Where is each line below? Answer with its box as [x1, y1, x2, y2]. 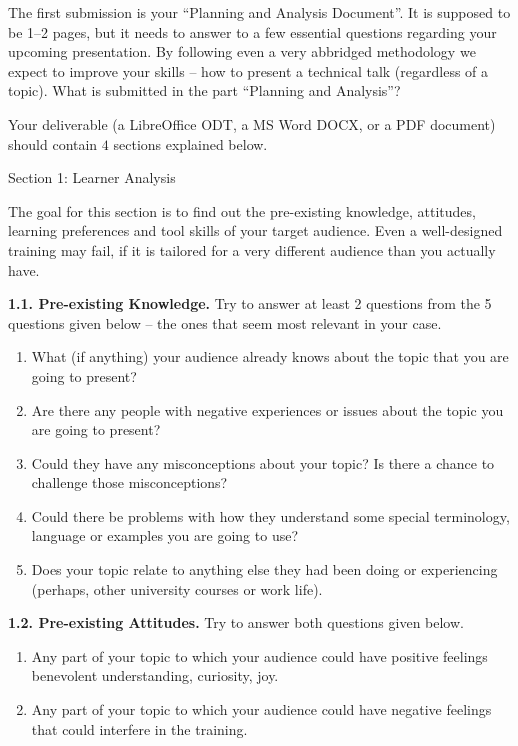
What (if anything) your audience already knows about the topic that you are [31, 346, 509, 367]
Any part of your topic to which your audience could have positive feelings [31, 645, 488, 666]
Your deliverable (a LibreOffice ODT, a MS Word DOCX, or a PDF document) [8, 113, 496, 134]
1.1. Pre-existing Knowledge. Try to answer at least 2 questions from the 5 [8, 293, 492, 314]
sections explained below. [113, 133, 268, 154]
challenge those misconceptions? [31, 472, 228, 493]
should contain [8, 133, 98, 154]
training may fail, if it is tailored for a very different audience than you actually [8, 239, 496, 260]
